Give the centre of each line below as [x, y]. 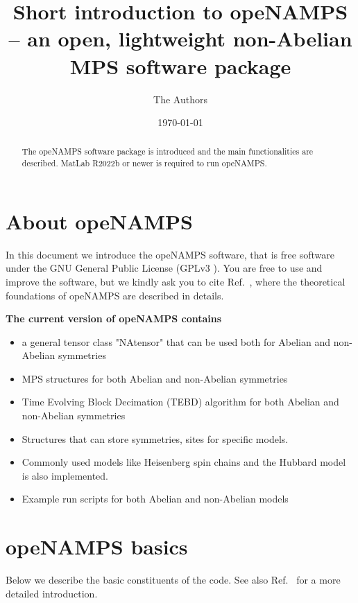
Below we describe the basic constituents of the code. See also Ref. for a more [173, 580]
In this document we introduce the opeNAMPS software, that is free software [170, 254]
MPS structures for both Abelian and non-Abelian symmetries [155, 378]
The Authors [180, 99]
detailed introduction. [52, 593]
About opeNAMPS [100, 221]
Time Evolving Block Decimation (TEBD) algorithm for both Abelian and [180, 402]
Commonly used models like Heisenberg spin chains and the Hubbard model [184, 462]
